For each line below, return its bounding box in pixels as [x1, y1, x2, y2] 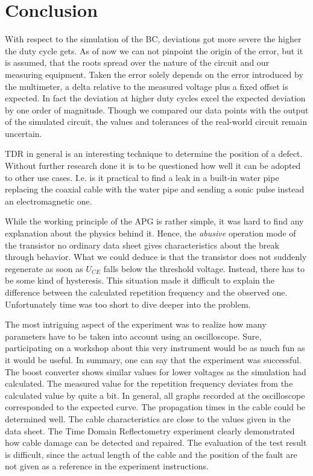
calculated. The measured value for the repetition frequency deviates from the [5, 377, 293, 390]
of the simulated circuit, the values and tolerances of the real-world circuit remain [5, 115, 307, 128]
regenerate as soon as [5, 262, 83, 274]
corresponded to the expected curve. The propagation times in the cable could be [5, 401, 306, 413]
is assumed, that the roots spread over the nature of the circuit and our [5, 56, 270, 69]
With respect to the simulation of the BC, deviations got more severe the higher [5, 33, 302, 45]
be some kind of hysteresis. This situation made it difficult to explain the [5, 274, 274, 287]
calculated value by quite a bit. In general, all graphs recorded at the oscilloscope [5, 389, 305, 401]
